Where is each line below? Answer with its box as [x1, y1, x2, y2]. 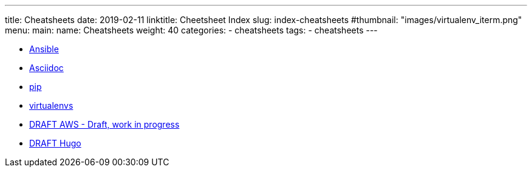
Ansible [29, 44, 59, 54]
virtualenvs [29, 100, 73, 111]
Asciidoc [29, 63, 64, 73]
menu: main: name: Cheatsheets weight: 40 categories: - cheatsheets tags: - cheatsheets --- [5, 25, 378, 35]
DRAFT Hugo [29, 138, 81, 148]
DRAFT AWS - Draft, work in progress [29, 119, 180, 129]
